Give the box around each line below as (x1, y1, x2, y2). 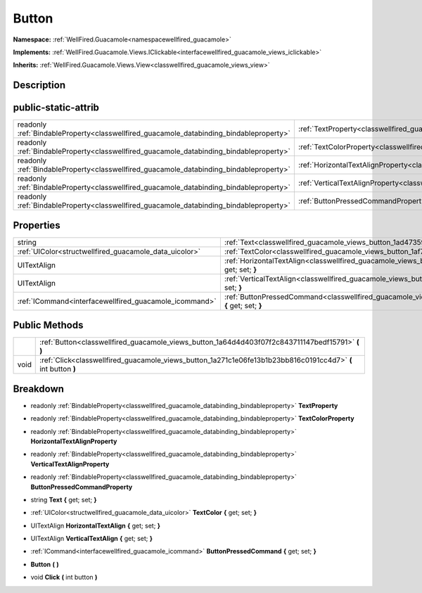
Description (13, 79, 66, 91)
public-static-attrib (13, 102, 100, 114)
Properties (13, 219, 60, 231)
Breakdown (13, 383, 65, 395)
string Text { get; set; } (30, 495, 98, 504)
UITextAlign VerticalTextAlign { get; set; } (30, 535, 153, 543)
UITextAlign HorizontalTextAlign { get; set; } (30, 521, 161, 530)
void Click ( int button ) (30, 573, 98, 582)
